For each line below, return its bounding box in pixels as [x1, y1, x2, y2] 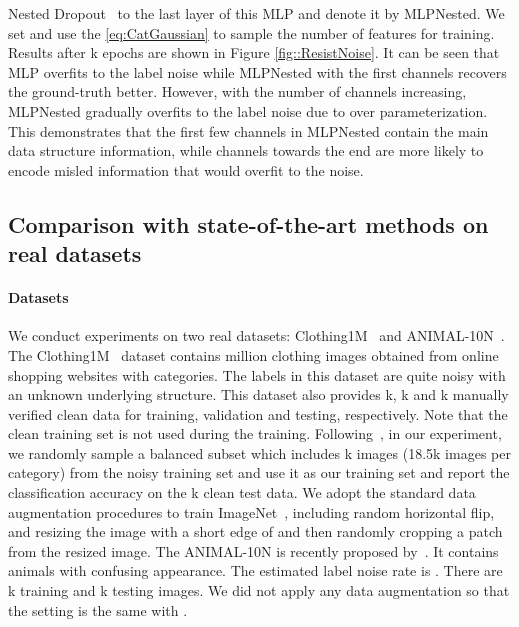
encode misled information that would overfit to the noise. [8, 159, 364, 180]
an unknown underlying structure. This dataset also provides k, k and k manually [8, 384, 509, 405]
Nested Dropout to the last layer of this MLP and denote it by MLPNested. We [8, 3, 505, 23]
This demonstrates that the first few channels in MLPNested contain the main [8, 120, 489, 141]
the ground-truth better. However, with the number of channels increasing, [8, 81, 467, 102]
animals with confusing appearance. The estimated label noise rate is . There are [8, 560, 503, 581]
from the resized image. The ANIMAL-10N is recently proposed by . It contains [8, 540, 499, 561]
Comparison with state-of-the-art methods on [8, 208, 489, 239]
